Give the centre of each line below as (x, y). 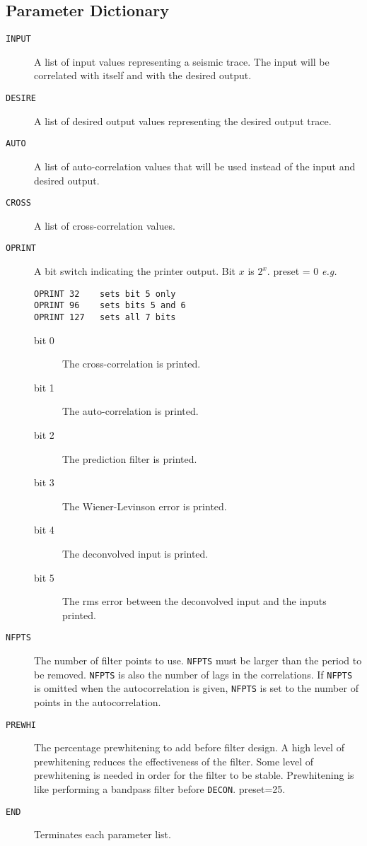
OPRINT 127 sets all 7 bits (105, 317)
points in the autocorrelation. (98, 701)
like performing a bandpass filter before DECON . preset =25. (160, 788)
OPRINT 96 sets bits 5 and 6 (110, 306)
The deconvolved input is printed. (135, 553)
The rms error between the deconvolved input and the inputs (194, 601)
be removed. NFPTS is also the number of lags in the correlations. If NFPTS (193, 674)
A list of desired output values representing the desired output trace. (183, 121)
